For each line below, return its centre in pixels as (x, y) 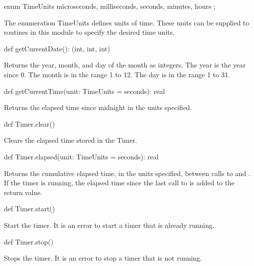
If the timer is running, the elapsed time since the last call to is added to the (119, 183)
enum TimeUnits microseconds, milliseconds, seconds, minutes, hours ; (110, 6)
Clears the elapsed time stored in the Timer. (71, 140)
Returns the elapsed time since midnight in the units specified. (98, 107)
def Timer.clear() (29, 123)
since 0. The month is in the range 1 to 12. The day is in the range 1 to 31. (117, 74)
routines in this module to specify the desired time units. (89, 32)
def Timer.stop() (29, 241)
